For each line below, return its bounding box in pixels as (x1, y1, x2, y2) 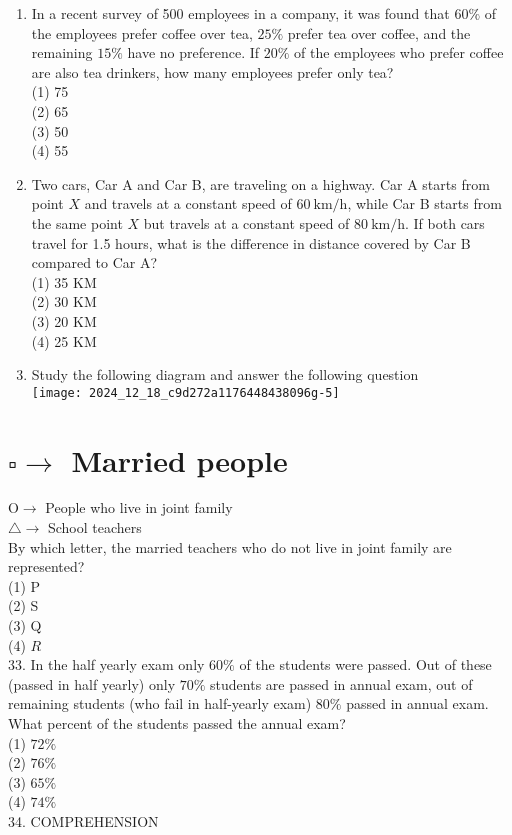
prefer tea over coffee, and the (287, 22, 471, 43)
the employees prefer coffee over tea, (31, 22, 253, 43)
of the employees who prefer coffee (294, 42, 504, 63)
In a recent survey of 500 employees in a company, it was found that (31, 3, 450, 23)
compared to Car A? (31, 252, 158, 273)
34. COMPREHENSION (8, 810, 159, 831)
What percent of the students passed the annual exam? (8, 713, 346, 733)
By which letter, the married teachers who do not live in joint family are (8, 536, 452, 557)
